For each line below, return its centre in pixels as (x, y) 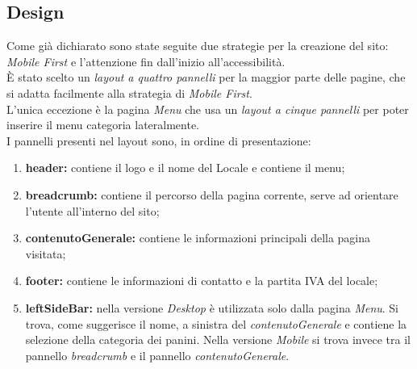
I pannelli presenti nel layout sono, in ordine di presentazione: (159, 140)
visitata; (46, 253)
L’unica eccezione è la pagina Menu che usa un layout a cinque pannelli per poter (208, 109)
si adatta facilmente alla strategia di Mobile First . (129, 92)
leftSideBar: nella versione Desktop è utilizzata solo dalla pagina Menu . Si (212, 307)
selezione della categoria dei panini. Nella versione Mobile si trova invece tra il (218, 340)
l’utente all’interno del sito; (92, 210)
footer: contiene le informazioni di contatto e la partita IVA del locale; (202, 281)
